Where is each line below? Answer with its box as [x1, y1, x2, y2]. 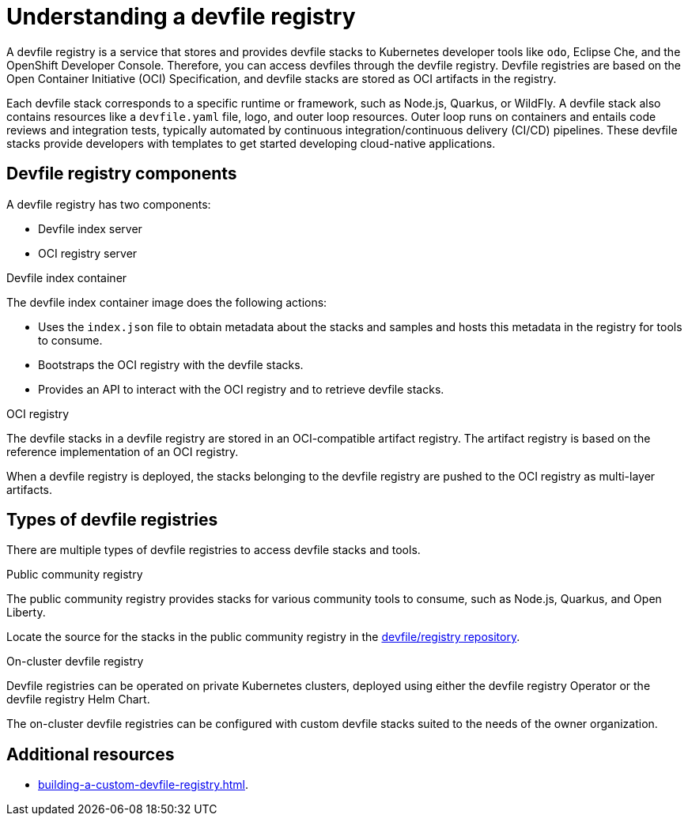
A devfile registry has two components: [6, 197, 211, 211]
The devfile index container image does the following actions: [6, 295, 327, 309]
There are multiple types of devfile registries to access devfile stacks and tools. [6, 543, 421, 557]
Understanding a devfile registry [6, 3, 356, 30]
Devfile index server [38, 221, 142, 236]
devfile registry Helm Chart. [6, 692, 150, 707]
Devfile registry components [6, 164, 237, 184]
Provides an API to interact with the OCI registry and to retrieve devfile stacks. [38, 382, 444, 396]
